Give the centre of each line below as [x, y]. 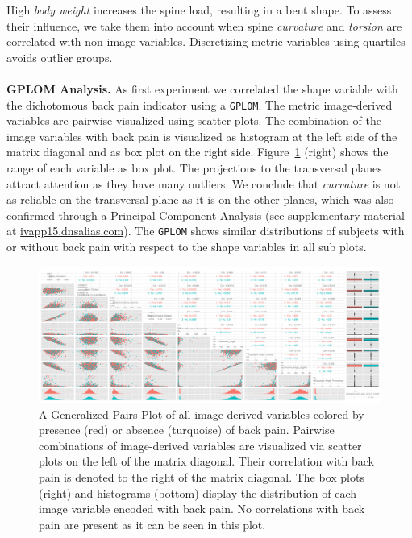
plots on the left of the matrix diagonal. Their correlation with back [206, 461]
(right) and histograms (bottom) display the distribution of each [198, 492]
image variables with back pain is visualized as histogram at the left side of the [202, 136]
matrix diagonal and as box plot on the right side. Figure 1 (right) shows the [198, 152]
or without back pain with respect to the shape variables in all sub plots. [187, 247]
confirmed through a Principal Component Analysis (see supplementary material [206, 215]
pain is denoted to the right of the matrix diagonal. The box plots [202, 476]
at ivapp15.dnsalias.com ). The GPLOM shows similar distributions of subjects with [206, 231]
